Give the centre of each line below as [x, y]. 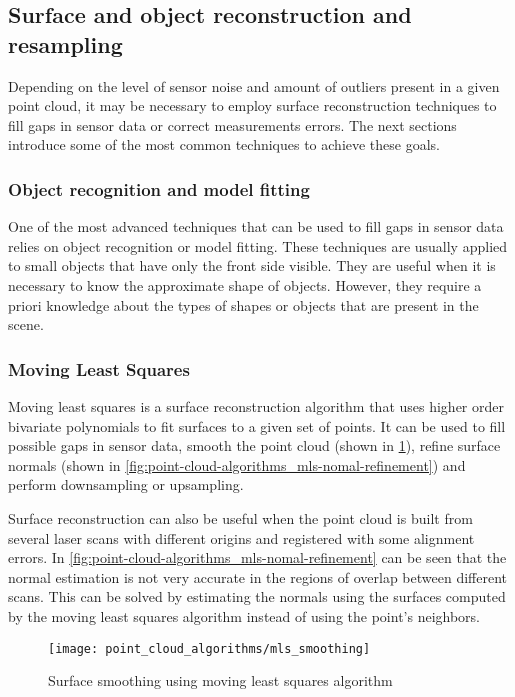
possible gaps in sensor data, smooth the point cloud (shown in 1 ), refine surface [254, 445]
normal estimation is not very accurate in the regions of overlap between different [257, 576]
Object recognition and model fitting [159, 188]
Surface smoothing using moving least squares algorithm [220, 680]
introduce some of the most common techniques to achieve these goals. [224, 144]
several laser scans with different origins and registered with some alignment [241, 537]
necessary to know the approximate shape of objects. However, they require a [245, 284]
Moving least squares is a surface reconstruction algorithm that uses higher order [256, 405]
